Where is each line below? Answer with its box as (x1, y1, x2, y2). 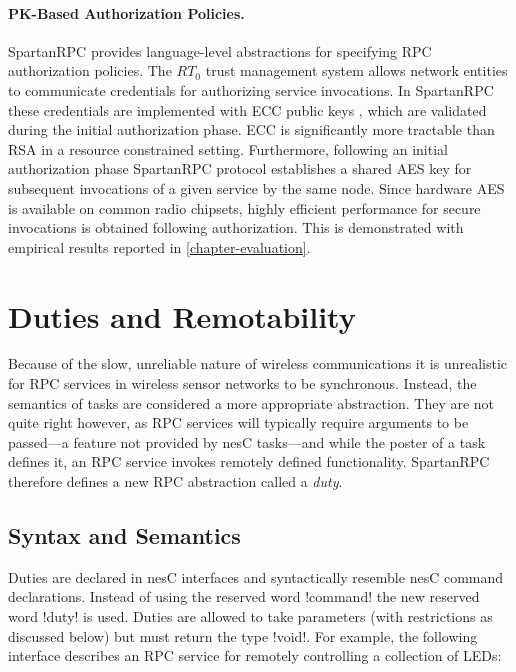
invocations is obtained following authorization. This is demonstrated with (8, 217, 464, 238)
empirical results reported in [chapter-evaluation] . (8, 236, 311, 257)
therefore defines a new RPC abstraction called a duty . (8, 471, 343, 492)
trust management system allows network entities (205, 60, 508, 81)
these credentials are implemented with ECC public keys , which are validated (8, 99, 487, 120)
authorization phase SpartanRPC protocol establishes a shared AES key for (8, 158, 472, 179)
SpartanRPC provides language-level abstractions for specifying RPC (8, 40, 432, 61)
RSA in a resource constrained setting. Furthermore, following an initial (8, 138, 448, 159)
